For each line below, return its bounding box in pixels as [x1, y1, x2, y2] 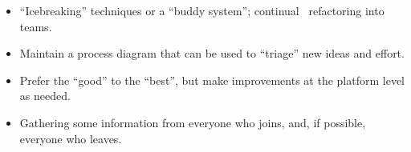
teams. [19, 18, 52, 34]
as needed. [19, 87, 71, 104]
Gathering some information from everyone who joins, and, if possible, [19, 114, 366, 130]
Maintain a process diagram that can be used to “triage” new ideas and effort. [19, 45, 405, 62]
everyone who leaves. [19, 130, 122, 146]
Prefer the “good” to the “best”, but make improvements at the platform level [19, 71, 405, 88]
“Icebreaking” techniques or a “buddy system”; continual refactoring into [19, 2, 385, 18]
